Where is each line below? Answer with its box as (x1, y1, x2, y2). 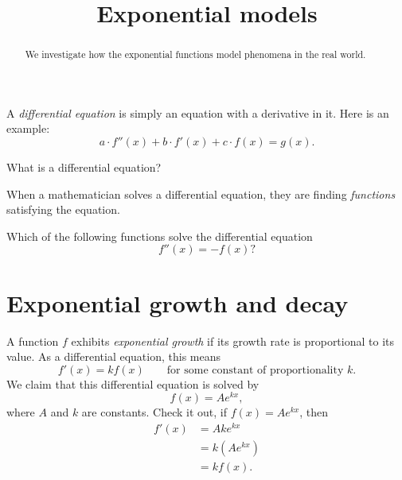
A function (6, 332, 59, 349)
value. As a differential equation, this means (6, 348, 221, 365)
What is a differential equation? (6, 159, 162, 176)
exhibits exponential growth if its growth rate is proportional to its (71, 332, 395, 349)
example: (6, 120, 50, 137)
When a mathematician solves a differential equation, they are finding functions (6, 185, 396, 202)
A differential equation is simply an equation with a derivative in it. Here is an (6, 104, 389, 121)
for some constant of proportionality (166, 364, 344, 376)
